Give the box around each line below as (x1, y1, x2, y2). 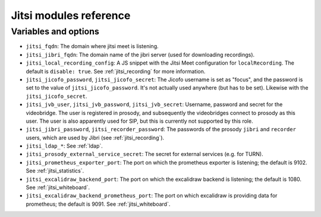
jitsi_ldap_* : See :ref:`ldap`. (26, 142, 103, 149)
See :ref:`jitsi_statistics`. (26, 167, 84, 174)
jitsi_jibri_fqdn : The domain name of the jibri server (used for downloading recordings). (26, 51, 255, 58)
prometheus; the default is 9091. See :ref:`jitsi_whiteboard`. (26, 200, 171, 208)
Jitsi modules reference (11, 9, 131, 22)
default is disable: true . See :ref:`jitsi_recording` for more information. (26, 68, 206, 75)
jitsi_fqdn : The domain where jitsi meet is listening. (26, 43, 159, 50)
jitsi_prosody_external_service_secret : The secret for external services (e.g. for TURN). (26, 151, 264, 158)
